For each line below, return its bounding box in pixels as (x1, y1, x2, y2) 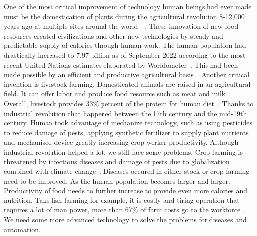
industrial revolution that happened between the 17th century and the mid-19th (4, 108, 247, 118)
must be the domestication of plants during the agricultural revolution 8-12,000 (4, 11, 245, 21)
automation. (4, 224, 41, 234)
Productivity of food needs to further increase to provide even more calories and (4, 185, 248, 196)
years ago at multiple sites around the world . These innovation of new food (4, 21, 239, 31)
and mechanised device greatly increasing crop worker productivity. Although (4, 137, 239, 147)
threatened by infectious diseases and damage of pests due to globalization (4, 156, 230, 166)
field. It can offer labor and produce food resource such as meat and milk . (4, 88, 231, 99)
